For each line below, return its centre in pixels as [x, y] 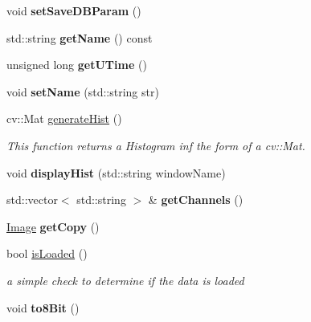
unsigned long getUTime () [77, 65]
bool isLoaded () [47, 253]
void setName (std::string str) [83, 91]
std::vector [32, 200]
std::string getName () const [80, 37]
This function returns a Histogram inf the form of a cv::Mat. [156, 145]
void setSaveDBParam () [74, 10]
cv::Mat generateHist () [64, 118]
